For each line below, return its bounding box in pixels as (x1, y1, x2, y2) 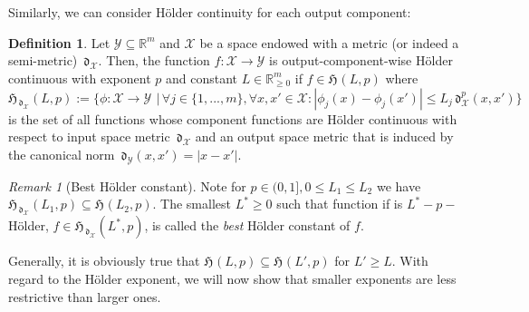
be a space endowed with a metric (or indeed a (199, 33, 459, 52)
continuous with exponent (8, 68, 151, 87)
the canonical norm (8, 144, 115, 163)
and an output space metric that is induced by (195, 127, 454, 146)
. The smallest (152, 194, 231, 213)
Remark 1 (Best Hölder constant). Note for (8, 176, 246, 195)
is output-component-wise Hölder (269, 51, 453, 70)
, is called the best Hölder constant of (144, 216, 351, 235)
